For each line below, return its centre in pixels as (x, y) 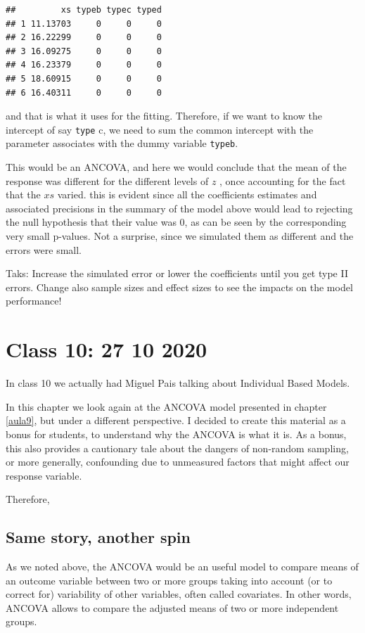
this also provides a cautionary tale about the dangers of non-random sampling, (177, 448)
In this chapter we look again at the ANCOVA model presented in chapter (166, 406)
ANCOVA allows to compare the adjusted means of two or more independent (172, 607)
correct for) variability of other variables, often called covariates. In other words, (179, 594)
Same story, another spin (98, 537)
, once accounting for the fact (283, 180)
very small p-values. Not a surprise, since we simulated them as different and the (180, 236)
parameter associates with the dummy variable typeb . (122, 143)
